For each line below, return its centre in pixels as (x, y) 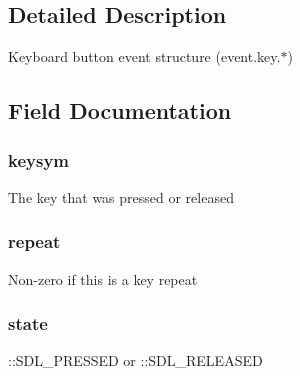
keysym (38, 159)
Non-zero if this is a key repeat (103, 278)
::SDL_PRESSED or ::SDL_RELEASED (135, 360)
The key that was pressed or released (121, 196)
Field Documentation (120, 110)
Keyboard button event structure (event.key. (144, 56)
